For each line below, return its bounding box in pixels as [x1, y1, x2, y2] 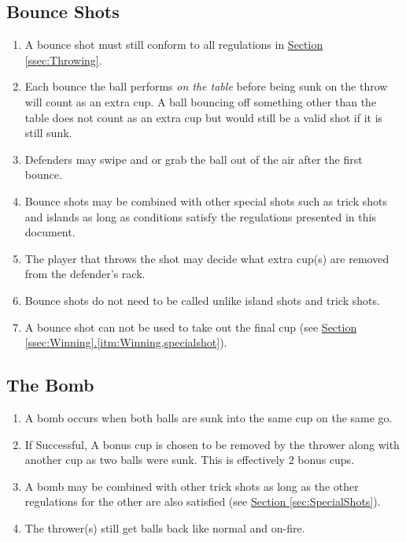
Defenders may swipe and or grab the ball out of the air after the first [24, 150, 363, 167]
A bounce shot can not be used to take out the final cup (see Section [24, 318, 357, 335]
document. [24, 224, 76, 240]
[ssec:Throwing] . [24, 51, 102, 68]
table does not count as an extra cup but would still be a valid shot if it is [24, 109, 383, 125]
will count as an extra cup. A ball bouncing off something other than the [24, 93, 377, 110]
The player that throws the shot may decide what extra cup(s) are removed [24, 250, 389, 266]
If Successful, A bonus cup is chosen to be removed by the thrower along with [24, 436, 400, 452]
